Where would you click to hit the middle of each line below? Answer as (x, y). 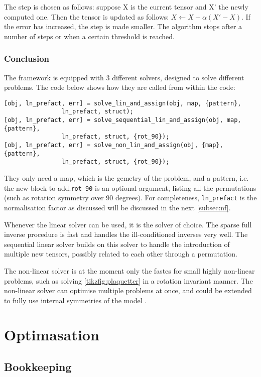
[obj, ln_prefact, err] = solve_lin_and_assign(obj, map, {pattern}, (123, 103)
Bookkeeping (38, 367)
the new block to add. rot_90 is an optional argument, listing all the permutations (130, 187)
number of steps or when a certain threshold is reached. (89, 36)
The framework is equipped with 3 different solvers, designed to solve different (124, 77)
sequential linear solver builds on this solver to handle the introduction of (117, 244)
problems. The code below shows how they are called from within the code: (120, 87)
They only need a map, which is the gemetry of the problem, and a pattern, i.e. (126, 178)
